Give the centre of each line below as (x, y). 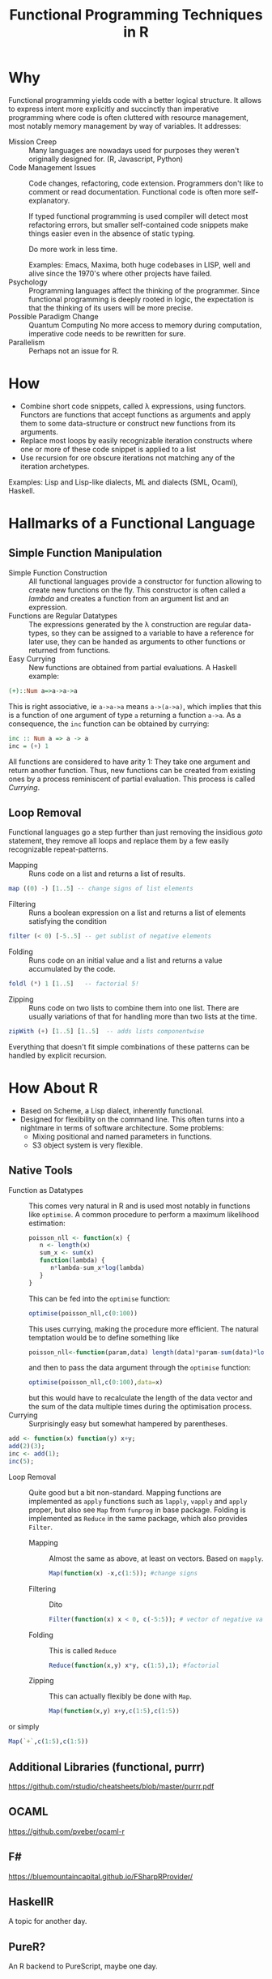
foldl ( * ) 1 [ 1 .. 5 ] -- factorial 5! (74, 984)
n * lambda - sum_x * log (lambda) (98, 1268)
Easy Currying (32, 659)
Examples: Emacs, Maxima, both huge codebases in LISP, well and (140, 264)
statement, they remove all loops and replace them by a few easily (119, 841)
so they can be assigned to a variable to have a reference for (153, 633)
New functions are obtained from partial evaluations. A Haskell (133, 667)
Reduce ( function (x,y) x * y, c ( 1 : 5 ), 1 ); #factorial (134, 1665)
